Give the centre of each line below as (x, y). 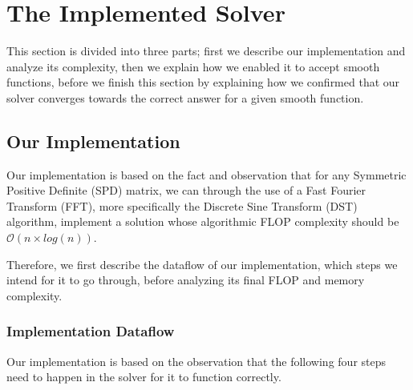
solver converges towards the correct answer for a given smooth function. (185, 97)
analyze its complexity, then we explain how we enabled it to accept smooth (193, 66)
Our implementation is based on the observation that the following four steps (196, 361)
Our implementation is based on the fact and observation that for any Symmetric (206, 174)
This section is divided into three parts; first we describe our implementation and (206, 51)
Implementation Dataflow (91, 331)
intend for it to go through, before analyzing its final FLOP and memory (186, 280)
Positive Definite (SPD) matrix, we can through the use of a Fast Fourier (186, 190)
